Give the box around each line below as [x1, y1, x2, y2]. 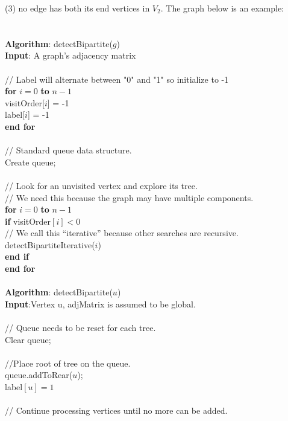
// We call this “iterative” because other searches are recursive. [5, 227, 239, 239]
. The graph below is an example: [160, 2, 284, 14]
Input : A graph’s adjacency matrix [5, 49, 136, 62]
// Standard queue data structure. [5, 144, 132, 156]
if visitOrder [5, 214, 51, 227]
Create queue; [5, 155, 56, 168]
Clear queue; [5, 333, 51, 345]
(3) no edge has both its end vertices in [5, 2, 150, 14]
